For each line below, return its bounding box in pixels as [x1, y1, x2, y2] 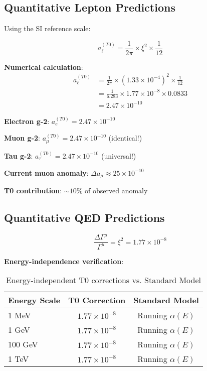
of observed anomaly [85, 185, 148, 195]
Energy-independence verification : [4, 256, 124, 266]
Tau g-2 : [4, 150, 33, 161]
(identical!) [108, 133, 142, 143]
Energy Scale [8, 294, 61, 306]
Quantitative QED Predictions [4, 209, 165, 225]
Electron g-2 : [4, 115, 50, 126]
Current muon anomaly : [4, 167, 89, 178]
